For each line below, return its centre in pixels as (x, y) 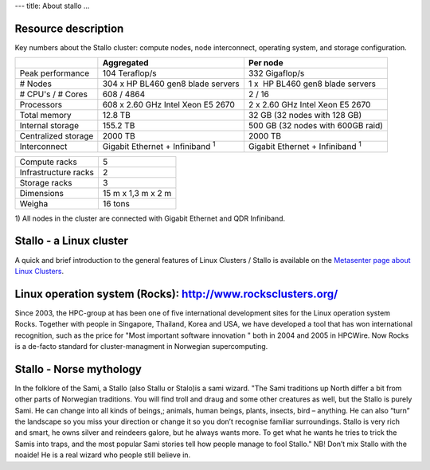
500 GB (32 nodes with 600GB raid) (316, 126)
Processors (41, 105)
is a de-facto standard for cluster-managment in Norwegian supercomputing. (141, 346)
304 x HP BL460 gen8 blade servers (171, 84)
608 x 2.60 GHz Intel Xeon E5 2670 (168, 105)
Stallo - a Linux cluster (72, 241)
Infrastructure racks (57, 172)
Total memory (45, 116)
